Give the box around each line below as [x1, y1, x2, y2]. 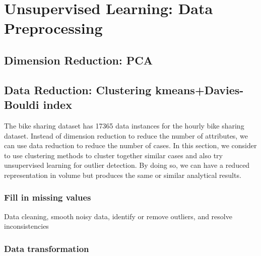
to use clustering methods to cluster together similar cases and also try [4, 150, 223, 160]
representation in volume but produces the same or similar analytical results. [4, 169, 241, 180]
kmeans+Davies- [155, 82, 244, 97]
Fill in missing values [4, 191, 91, 204]
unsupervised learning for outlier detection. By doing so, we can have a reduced [4, 160, 250, 170]
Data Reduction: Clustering [4, 82, 152, 97]
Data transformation [4, 242, 89, 254]
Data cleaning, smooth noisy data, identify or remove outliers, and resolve [4, 211, 232, 221]
